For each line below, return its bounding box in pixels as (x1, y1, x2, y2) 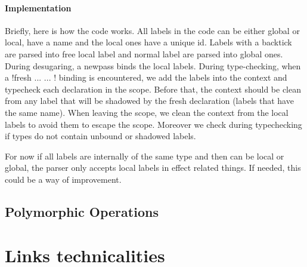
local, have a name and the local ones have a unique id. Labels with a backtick (5, 36, 292, 48)
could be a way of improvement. (5, 173, 122, 185)
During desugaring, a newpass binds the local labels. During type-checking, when (5, 59, 301, 72)
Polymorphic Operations (5, 202, 159, 220)
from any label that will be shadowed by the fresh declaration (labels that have (5, 94, 294, 107)
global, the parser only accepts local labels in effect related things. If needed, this (5, 161, 301, 174)
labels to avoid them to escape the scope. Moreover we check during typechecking (5, 118, 302, 130)
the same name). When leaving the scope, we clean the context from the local (5, 106, 289, 118)
